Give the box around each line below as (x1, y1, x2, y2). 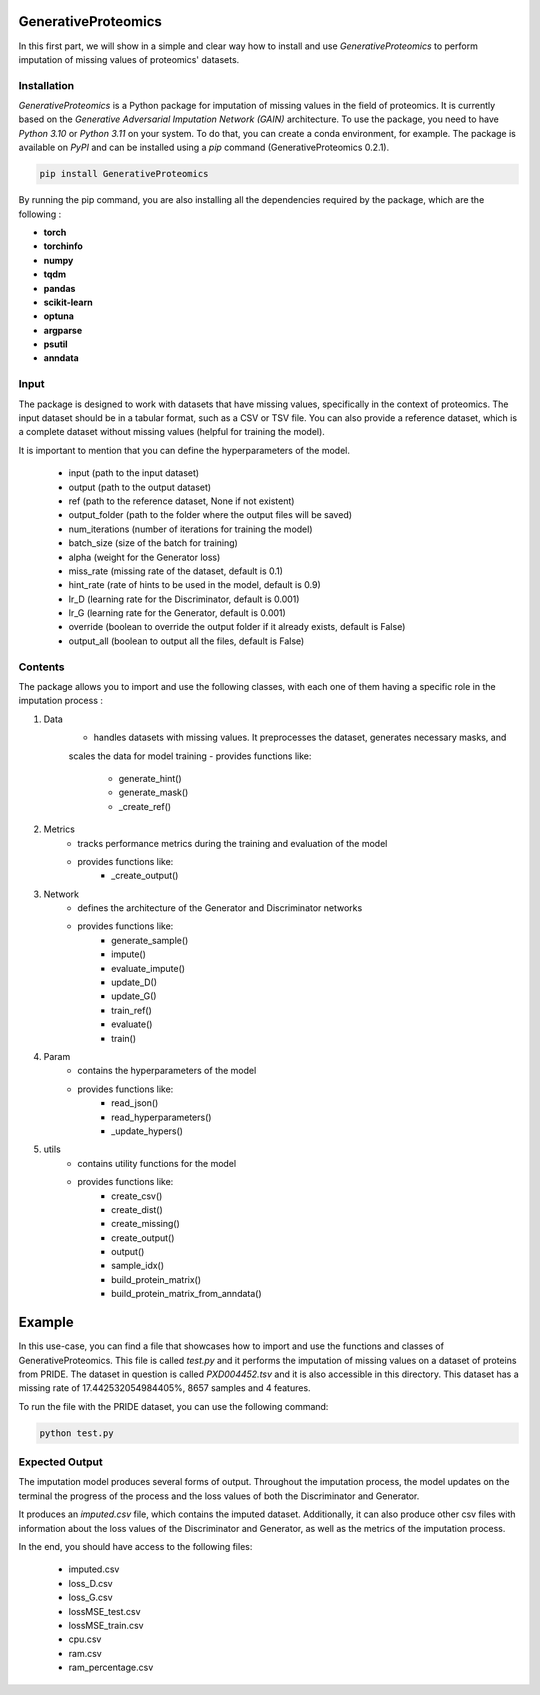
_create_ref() (118, 800, 172, 812)
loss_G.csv (68, 1591, 114, 1604)
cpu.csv (68, 1633, 102, 1645)
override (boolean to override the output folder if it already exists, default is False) (68, 621, 406, 633)
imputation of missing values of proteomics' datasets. (18, 53, 240, 65)
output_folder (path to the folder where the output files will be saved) (68, 509, 353, 521)
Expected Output (18, 1455, 104, 1469)
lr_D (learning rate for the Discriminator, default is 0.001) (68, 593, 300, 605)
